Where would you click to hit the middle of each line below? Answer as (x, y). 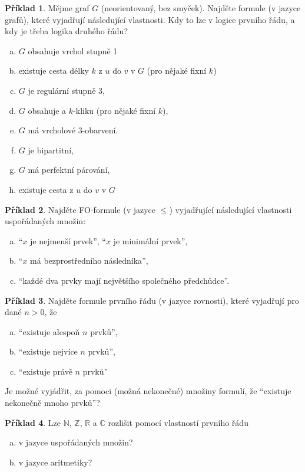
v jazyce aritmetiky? (55, 462)
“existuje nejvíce (48, 351)
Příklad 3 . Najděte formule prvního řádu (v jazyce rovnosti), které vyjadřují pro (152, 300)
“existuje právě (45, 371)
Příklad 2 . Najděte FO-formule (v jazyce (80, 209)
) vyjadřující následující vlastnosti (231, 209)
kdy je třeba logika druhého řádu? (66, 31)
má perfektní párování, (69, 170)
